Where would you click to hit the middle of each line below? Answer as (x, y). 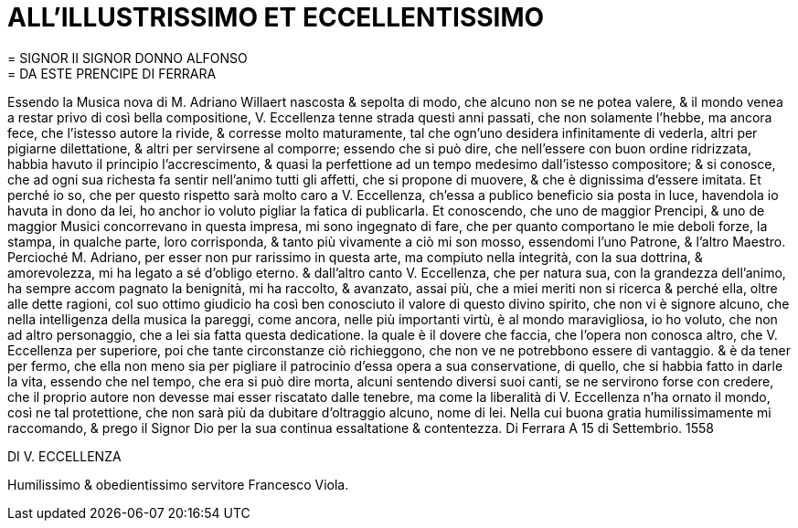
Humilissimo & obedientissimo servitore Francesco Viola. (178, 484)
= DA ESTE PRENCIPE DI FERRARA (112, 73)
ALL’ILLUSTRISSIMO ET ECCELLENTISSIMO (276, 17)
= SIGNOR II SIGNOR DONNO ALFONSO (128, 58)
